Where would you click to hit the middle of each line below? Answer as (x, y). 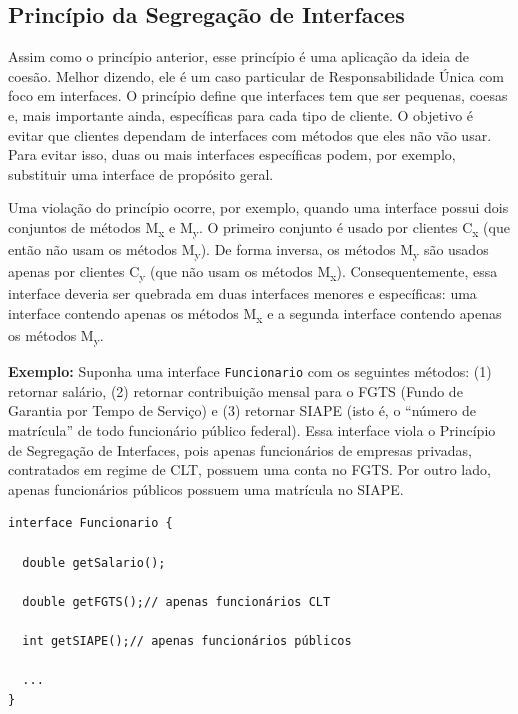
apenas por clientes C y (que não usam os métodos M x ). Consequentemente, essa (253, 272)
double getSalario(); (94, 562)
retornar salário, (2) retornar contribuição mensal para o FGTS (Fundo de (235, 390)
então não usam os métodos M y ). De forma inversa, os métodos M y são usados (248, 250)
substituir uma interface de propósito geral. (141, 173)
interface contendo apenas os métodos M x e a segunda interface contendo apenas (255, 314)
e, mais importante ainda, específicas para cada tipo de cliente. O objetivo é (241, 114)
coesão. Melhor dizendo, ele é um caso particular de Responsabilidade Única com (256, 75)
